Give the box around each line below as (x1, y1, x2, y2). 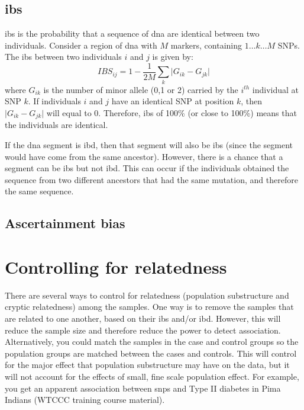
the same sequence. (5, 185, 74, 197)
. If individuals (28, 95, 81, 107)
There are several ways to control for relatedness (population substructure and (5, 289, 289, 301)
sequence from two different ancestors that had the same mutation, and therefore (5, 173, 298, 185)
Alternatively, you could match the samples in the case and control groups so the (5, 335, 299, 348)
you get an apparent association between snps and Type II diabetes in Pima (5, 382, 281, 394)
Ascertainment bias (5, 214, 125, 232)
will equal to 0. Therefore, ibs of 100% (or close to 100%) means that (46, 106, 297, 118)
